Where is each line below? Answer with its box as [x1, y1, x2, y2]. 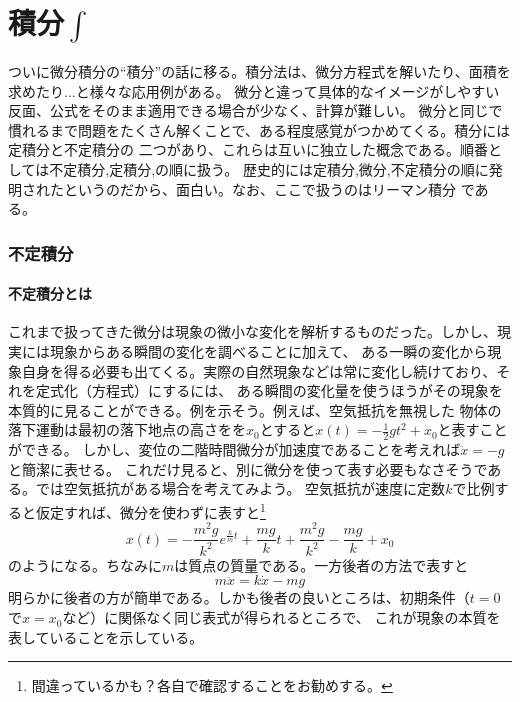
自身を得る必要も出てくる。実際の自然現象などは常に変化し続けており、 [21, 360, 497, 381]
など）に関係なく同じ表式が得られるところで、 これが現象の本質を [62, 607, 501, 628]
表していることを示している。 [8, 626, 204, 647]
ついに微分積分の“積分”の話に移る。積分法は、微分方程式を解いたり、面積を [8, 60, 511, 81]
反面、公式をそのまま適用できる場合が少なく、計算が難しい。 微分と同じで [8, 100, 503, 121]
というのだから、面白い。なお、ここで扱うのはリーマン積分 [63, 178, 456, 199]
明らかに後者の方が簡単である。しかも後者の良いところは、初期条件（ [8, 587, 470, 608]
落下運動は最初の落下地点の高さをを [8, 419, 246, 440]
